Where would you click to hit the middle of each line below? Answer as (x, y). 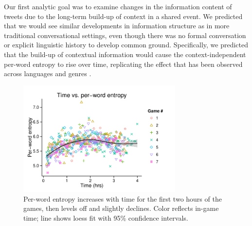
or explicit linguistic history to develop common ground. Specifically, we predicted (126, 45)
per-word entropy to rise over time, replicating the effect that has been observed (123, 64)
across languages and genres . (48, 73)
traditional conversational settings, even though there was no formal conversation (125, 35)
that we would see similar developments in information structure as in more (117, 26)
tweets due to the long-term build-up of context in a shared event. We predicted (123, 16)
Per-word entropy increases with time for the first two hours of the (123, 198)
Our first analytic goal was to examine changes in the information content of (118, 6)
